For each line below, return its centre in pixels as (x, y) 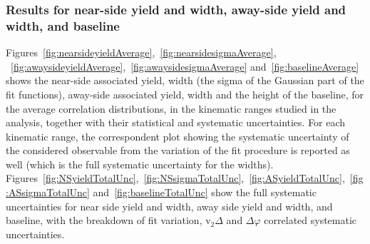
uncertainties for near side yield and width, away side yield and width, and (169, 206)
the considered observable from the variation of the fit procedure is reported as (178, 150)
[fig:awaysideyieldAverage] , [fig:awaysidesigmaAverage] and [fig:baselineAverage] (185, 66)
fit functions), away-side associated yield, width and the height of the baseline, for (185, 94)
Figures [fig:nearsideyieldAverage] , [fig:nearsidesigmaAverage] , (141, 52)
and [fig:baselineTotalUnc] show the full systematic (205, 192)
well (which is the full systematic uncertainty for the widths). (140, 164)
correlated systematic (310, 220)
